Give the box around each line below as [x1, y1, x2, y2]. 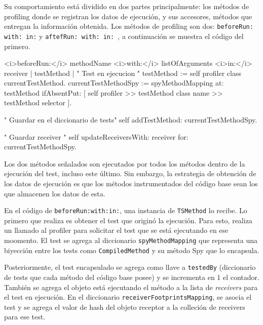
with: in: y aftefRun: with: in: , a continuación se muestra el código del [4, 30, 244, 41]
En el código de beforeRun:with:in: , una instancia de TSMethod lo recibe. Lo [4, 205, 247, 216]
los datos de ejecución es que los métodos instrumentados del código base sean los [4, 178, 258, 189]
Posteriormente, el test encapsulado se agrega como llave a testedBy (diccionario [4, 262, 256, 272]
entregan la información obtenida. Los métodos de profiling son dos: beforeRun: [4, 21, 253, 31]
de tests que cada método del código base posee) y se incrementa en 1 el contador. [4, 272, 259, 282]
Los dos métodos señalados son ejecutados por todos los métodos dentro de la [4, 158, 245, 169]
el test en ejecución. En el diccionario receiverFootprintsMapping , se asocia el [4, 292, 252, 302]
